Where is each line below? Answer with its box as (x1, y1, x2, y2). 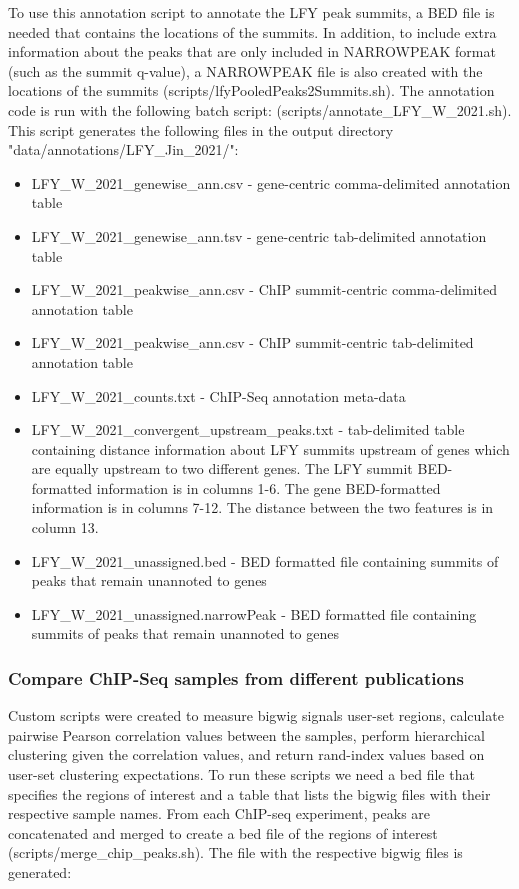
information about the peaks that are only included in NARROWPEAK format (8, 41, 496, 62)
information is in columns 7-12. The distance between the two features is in (31, 497, 494, 518)
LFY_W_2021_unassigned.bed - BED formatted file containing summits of (31, 550, 499, 571)
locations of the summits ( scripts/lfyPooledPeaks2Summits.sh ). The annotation (8, 80, 495, 101)
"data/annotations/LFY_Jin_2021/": (8, 139, 239, 160)
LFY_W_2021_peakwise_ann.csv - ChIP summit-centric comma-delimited (31, 279, 497, 300)
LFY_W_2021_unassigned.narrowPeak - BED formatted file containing (31, 603, 477, 624)
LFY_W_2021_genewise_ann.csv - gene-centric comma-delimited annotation (31, 172, 511, 193)
